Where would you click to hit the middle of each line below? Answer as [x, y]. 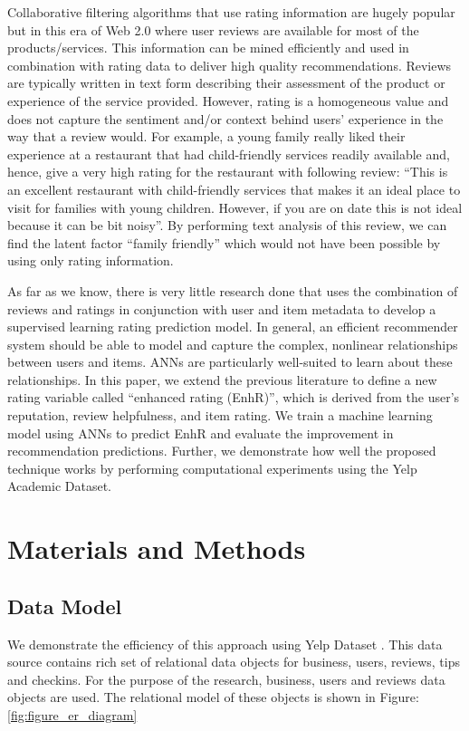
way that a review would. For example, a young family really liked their [206, 136]
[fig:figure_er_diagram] [72, 714]
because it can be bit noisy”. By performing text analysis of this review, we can [227, 225]
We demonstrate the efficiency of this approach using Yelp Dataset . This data [225, 644]
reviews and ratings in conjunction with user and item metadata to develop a [222, 308]
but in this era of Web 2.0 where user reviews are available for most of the [213, 29]
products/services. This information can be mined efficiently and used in [208, 48]
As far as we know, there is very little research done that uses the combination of [233, 290]
